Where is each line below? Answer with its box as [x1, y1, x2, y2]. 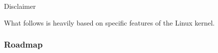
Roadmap [4, 38, 43, 51]
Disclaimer [4, 1, 36, 11]
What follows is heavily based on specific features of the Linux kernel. [4, 17, 215, 27]
